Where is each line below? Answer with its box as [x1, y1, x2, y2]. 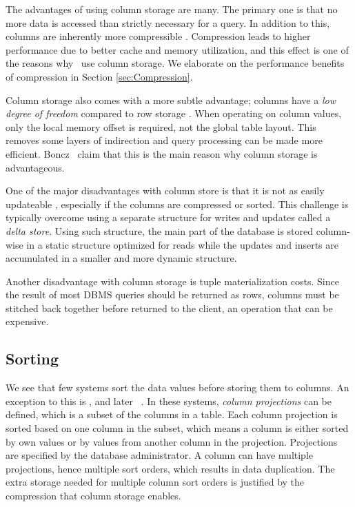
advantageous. [6, 160, 65, 174]
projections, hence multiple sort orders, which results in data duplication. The [6, 461, 335, 475]
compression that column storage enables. [6, 488, 181, 503]
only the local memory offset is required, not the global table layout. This [6, 119, 316, 134]
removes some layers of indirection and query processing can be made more [6, 133, 323, 147]
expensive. [6, 314, 49, 329]
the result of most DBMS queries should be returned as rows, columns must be [6, 287, 339, 302]
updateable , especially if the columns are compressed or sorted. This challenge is [6, 196, 349, 211]
